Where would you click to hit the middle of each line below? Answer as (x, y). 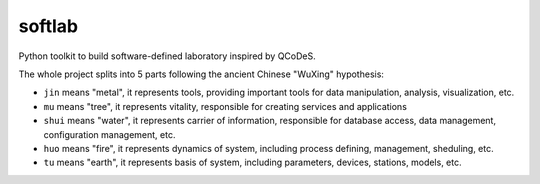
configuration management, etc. (109, 134)
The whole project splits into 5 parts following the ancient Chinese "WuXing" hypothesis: (201, 74)
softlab (48, 26)
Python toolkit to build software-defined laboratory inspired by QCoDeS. (167, 56)
